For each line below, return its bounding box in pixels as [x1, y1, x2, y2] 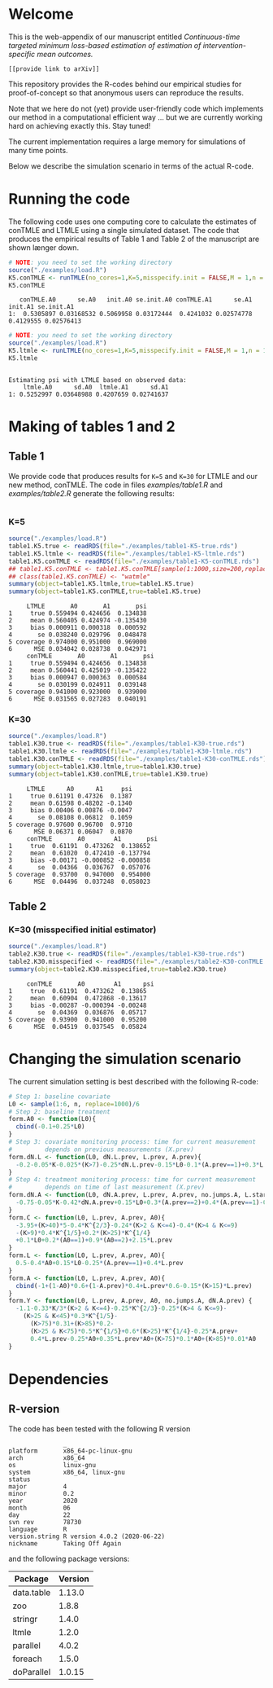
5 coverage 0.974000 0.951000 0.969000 [8, 638, 148, 646]
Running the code [8, 190, 131, 209]
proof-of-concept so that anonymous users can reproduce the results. [8, 87, 244, 98]
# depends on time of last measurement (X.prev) [8, 1183, 206, 1192]
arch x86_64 [8, 1453, 85, 1462]
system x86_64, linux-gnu [8, 1468, 126, 1476]
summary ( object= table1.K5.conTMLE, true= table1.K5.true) [8, 587, 201, 596]
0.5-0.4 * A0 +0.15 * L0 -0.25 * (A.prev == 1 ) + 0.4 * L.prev [15, 1259, 184, 1268]
